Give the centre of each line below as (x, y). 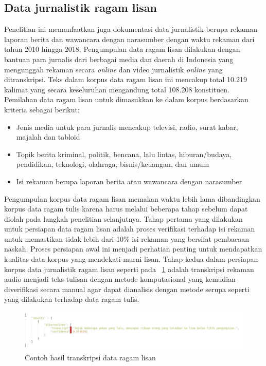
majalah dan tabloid (48, 137)
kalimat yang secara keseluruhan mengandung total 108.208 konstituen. (117, 89)
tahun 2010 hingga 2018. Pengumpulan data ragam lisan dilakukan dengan (122, 49)
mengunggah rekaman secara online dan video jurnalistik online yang (113, 69)
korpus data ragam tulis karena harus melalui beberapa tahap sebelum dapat (126, 209)
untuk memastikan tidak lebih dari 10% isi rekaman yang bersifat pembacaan (127, 238)
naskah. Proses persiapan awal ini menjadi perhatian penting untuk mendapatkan (133, 249)
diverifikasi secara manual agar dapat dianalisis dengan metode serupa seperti (127, 289)
